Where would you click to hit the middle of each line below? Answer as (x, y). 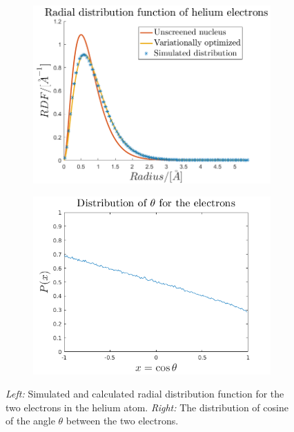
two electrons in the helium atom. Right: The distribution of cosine (147, 407)
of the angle (30, 421)
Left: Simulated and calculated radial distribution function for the (145, 394)
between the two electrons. (122, 421)
